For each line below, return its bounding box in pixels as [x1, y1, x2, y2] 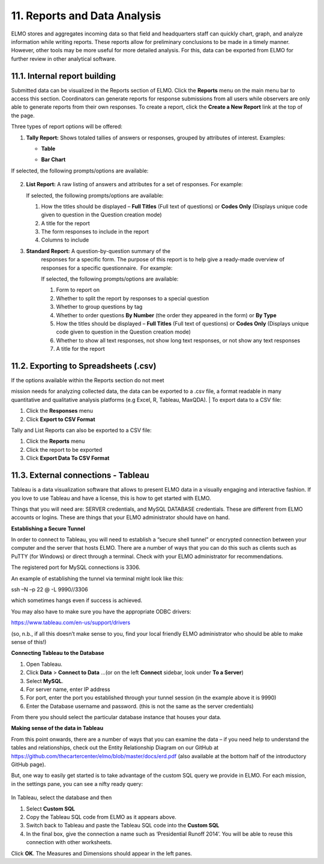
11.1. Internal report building [11, 71, 116, 81]
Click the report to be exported [26, 446, 103, 453]
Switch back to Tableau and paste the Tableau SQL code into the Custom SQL [26, 822, 220, 829]
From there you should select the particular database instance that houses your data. [11, 714, 221, 721]
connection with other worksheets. [26, 839, 112, 846]
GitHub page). [11, 761, 46, 768]
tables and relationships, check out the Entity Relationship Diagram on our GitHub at [11, 744, 219, 751]
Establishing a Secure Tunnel [11, 525, 85, 532]
